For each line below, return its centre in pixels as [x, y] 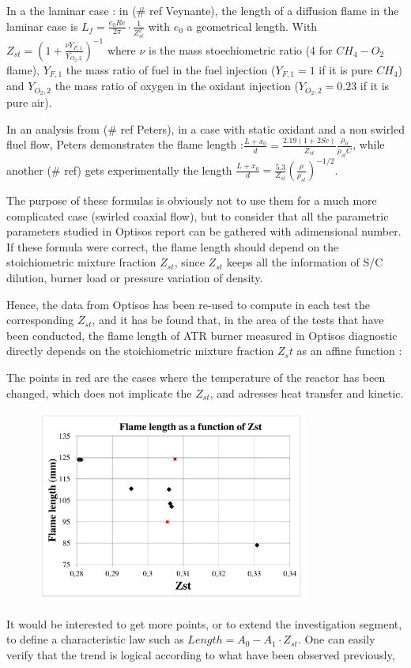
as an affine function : [349, 351]
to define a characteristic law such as [95, 639]
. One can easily [336, 639]
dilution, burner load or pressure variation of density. [135, 278]
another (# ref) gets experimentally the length [119, 170]
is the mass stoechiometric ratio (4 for [241, 49]
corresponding [40, 320]
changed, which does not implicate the [99, 392]
